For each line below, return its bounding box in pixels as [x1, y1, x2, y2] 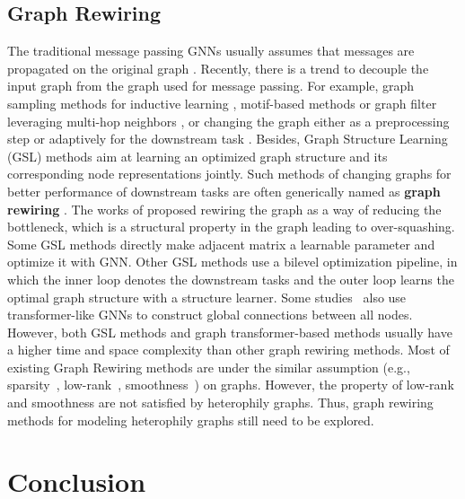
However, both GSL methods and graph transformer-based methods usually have [7, 322, 452, 341]
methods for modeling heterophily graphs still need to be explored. [7, 410, 374, 429]
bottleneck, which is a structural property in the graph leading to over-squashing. [7, 217, 455, 236]
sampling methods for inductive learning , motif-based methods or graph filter [7, 93, 437, 112]
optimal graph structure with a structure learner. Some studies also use [7, 287, 407, 306]
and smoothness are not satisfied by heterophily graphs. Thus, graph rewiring [7, 393, 434, 412]
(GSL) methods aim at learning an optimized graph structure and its [7, 146, 388, 165]
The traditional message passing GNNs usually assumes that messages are [7, 41, 415, 60]
